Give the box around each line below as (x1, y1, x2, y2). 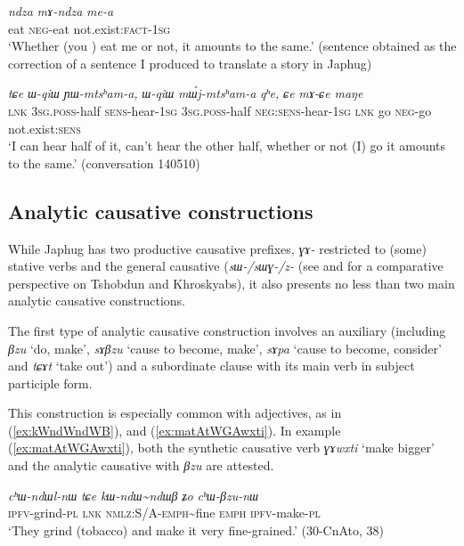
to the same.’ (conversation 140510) (8, 153, 200, 172)
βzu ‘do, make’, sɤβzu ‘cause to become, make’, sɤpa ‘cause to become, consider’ (8, 338, 442, 357)
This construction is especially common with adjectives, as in (8, 403, 342, 422)
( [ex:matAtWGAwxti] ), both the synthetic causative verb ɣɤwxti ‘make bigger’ (8, 438, 435, 457)
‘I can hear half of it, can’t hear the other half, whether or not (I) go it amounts (8, 136, 446, 155)
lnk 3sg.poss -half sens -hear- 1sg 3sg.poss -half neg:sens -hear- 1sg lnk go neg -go (8, 101, 432, 119)
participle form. (8, 373, 93, 392)
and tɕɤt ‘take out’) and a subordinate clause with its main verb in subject (8, 356, 415, 375)
